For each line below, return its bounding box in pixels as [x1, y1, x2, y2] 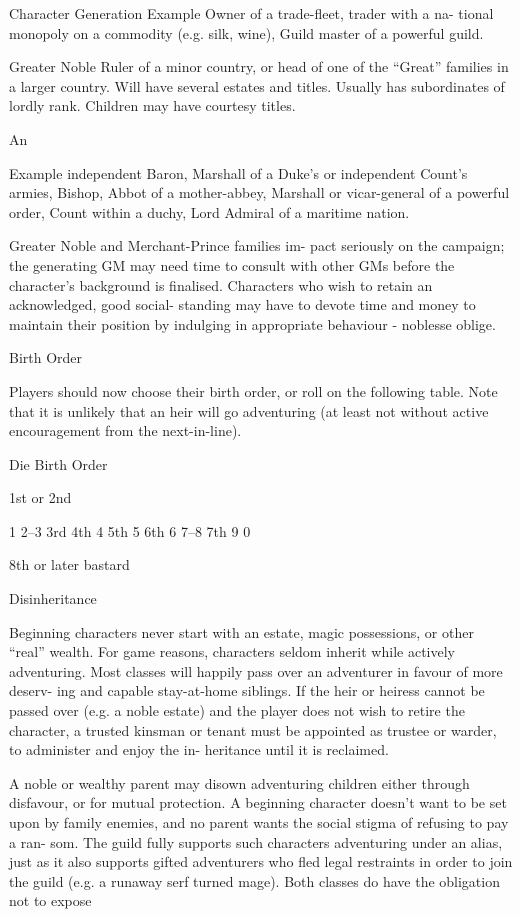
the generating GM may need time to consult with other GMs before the [9, 254, 455, 275]
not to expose [9, 890, 92, 911]
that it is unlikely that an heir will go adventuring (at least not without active [9, 400, 489, 421]
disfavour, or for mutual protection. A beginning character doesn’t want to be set [9, 792, 507, 813]
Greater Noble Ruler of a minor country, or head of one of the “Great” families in [9, 56, 509, 77]
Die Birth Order [9, 453, 108, 474]
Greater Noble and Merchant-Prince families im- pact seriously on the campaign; [9, 235, 505, 256]
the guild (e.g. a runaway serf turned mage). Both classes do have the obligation [9, 870, 500, 891]
